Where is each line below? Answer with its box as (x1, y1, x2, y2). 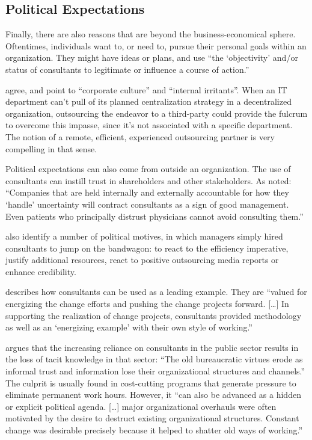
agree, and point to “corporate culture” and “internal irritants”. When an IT (5, 83, 287, 96)
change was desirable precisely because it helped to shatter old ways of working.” (5, 424, 303, 436)
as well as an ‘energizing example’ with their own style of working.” (5, 321, 252, 333)
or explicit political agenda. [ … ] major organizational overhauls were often (5, 400, 277, 412)
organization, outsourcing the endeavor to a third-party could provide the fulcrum (5, 107, 308, 119)
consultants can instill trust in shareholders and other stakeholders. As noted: (5, 174, 292, 187)
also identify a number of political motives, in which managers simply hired (5, 230, 283, 243)
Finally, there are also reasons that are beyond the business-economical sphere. (5, 28, 296, 40)
